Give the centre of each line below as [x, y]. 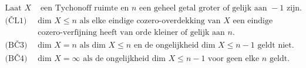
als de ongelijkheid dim [124, 59]
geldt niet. [276, 46]
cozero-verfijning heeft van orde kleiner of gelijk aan [131, 33]
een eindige [253, 21]
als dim [93, 46]
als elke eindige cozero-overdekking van [150, 21]
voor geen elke [234, 59]
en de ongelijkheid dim [174, 46]
